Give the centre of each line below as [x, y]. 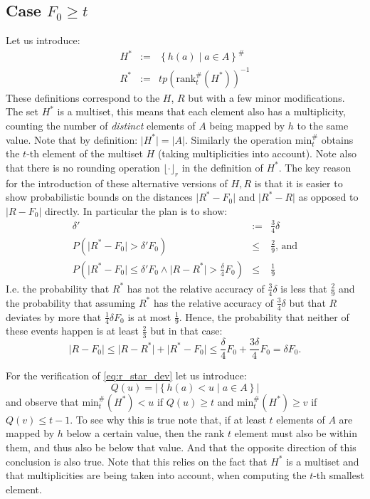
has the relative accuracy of [213, 302]
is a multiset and [323, 461]
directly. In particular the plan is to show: [136, 210]
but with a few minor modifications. [266, 97]
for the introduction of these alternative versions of [117, 183]
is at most [149, 316]
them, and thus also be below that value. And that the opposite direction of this [181, 447]
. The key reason [315, 167]
